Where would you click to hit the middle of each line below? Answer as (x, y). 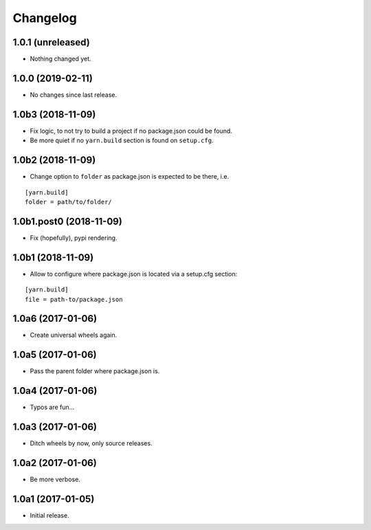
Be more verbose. (55, 479)
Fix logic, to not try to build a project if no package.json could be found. (131, 131)
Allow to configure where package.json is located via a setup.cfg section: (134, 274)
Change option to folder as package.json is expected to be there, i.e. (130, 177)
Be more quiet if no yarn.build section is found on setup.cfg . (122, 140)
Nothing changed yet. (61, 59)
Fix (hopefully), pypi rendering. (74, 238)
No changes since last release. (74, 95)
